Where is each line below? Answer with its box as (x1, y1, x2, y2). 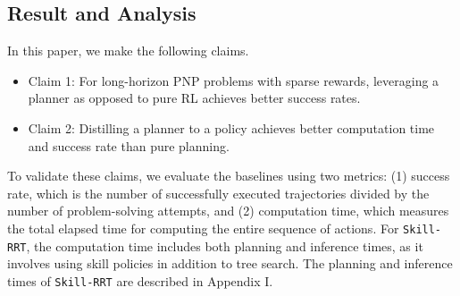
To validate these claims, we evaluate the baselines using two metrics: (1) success (7, 166, 450, 185)
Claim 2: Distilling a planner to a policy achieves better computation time (28, 118, 435, 137)
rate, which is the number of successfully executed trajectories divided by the (7, 183, 430, 202)
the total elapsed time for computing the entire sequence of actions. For (7, 218, 399, 237)
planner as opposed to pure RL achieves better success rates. (28, 89, 361, 107)
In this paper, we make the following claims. (7, 41, 249, 60)
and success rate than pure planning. (28, 136, 230, 155)
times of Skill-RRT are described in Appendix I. (7, 271, 273, 290)
